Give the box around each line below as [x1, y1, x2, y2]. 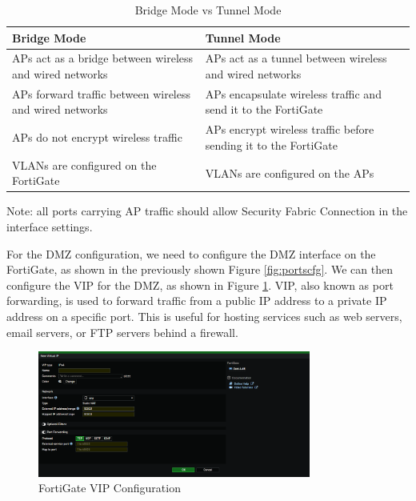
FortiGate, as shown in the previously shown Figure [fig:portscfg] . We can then [6, 261, 393, 278]
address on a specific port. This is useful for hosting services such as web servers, [6, 308, 402, 324]
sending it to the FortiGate [205, 136, 338, 153]
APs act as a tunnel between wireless [205, 50, 387, 66]
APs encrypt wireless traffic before [205, 121, 374, 138]
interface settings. [6, 218, 93, 235]
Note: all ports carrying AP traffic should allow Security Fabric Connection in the [6, 202, 408, 219]
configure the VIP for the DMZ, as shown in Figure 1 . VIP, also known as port [6, 276, 394, 293]
